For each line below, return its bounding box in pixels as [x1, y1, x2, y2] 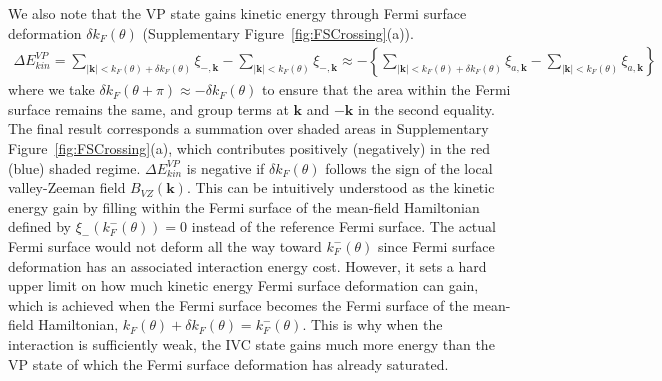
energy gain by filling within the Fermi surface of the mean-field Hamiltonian [8, 196, 480, 217]
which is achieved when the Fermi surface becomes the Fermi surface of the [8, 294, 469, 315]
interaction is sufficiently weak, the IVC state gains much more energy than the [8, 333, 495, 354]
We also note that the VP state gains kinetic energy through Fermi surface [8, 3, 467, 23]
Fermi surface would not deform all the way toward [8, 235, 322, 256]
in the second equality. [357, 98, 495, 119]
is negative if [186, 157, 265, 178]
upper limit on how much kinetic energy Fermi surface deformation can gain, [8, 275, 479, 296]
